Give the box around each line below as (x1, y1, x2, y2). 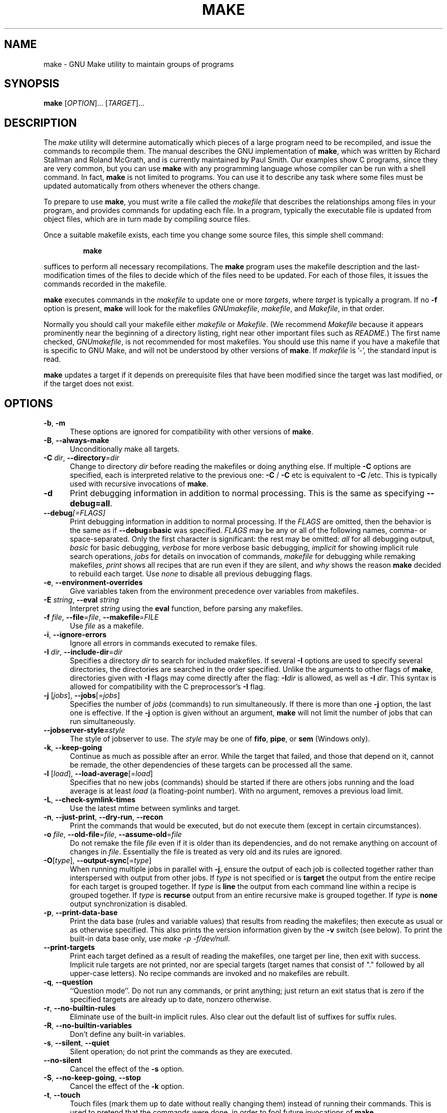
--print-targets (43, 943, 95, 952)
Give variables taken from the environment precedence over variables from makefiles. (70, 587, 359, 596)
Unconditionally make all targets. (70, 445, 180, 454)
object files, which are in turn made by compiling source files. (43, 215, 251, 224)
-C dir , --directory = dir (43, 453, 119, 462)
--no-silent (43, 1056, 82, 1065)
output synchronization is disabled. (70, 899, 188, 909)
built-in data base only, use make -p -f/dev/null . (70, 934, 230, 943)
